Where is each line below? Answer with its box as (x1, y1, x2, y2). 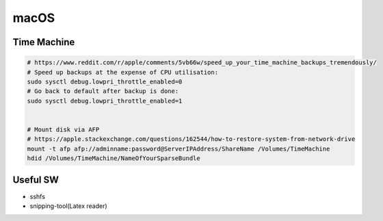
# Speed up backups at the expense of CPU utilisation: (27, 68, 219, 76)
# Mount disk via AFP (27, 125, 100, 133)
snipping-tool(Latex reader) (29, 202, 107, 210)
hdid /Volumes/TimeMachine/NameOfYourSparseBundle (27, 155, 201, 162)
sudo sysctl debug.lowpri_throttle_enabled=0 (27, 77, 183, 86)
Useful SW (12, 174, 60, 186)
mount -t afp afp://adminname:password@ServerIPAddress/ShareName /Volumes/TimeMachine (27, 144, 330, 153)
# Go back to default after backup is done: (27, 88, 179, 95)
